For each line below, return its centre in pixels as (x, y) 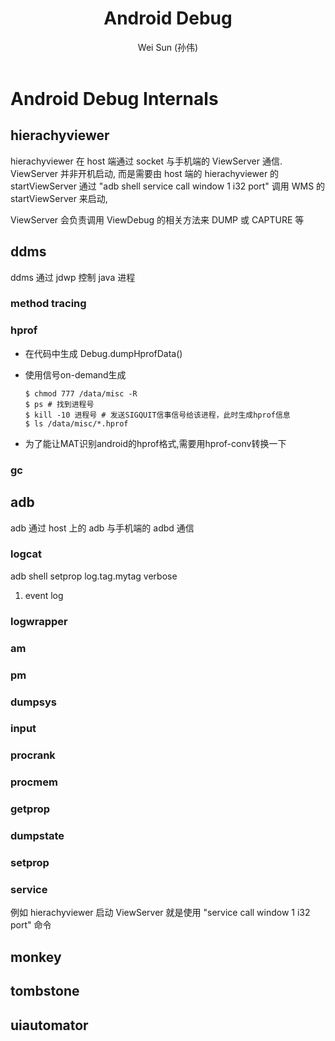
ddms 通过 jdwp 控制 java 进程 (73, 277)
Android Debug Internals (114, 98)
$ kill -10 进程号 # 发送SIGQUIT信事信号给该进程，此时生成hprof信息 (157, 415)
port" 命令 (31, 925)
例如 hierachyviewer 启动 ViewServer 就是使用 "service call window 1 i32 (160, 913)
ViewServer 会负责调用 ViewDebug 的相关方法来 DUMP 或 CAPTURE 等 (157, 219)
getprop (30, 809)
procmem (34, 782)
